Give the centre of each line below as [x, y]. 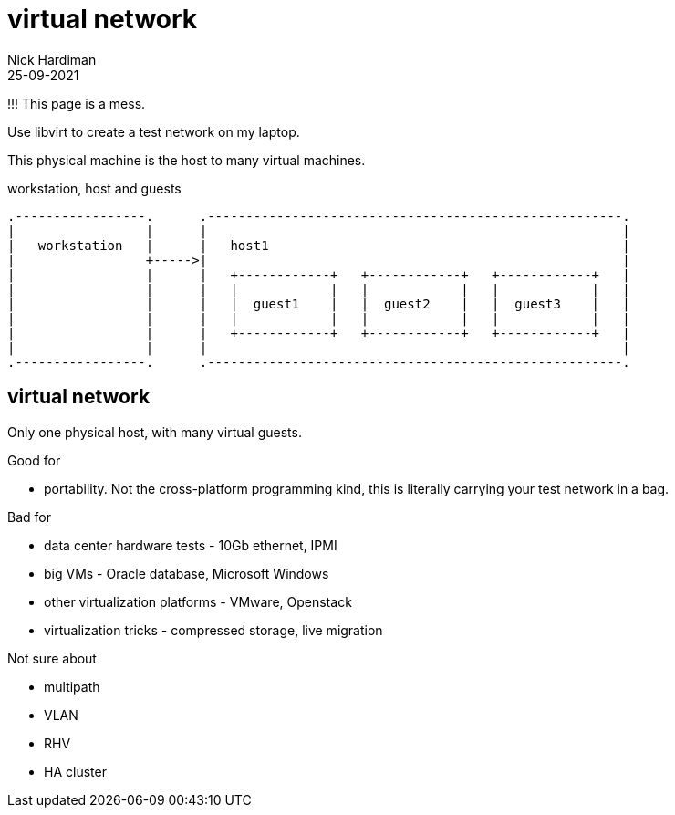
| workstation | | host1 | [319, 245]
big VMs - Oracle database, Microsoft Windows [187, 573]
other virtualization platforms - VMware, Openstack [198, 601]
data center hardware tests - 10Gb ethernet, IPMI [191, 545]
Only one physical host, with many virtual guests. [155, 432]
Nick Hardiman [52, 59]
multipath [72, 686]
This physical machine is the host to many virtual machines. [187, 160]
